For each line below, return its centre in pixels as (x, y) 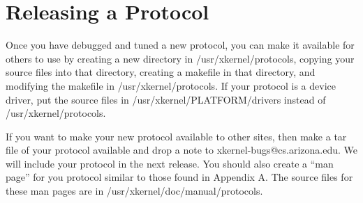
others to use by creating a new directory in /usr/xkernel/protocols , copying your (180, 58)
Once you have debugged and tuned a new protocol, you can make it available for (180, 45)
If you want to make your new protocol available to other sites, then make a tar (176, 136)
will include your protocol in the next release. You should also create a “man (170, 163)
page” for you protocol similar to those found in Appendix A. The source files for (179, 177)
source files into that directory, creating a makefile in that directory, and (161, 72)
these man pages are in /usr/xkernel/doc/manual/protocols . (134, 191)
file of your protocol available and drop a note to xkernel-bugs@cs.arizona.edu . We (182, 150)
